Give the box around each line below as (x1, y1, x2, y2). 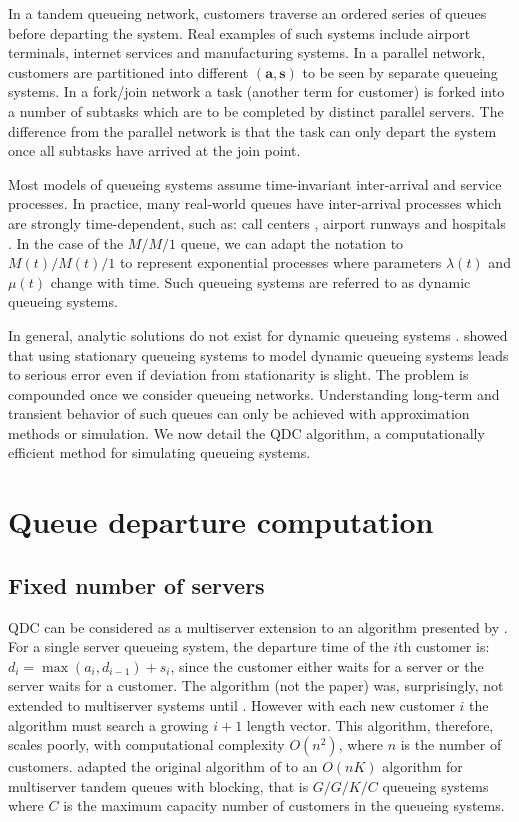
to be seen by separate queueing (302, 61, 498, 82)
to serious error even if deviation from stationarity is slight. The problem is (8, 364, 469, 385)
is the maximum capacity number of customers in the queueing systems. (63, 795, 505, 816)
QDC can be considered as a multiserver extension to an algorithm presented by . (8, 616, 508, 637)
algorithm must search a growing (8, 714, 209, 735)
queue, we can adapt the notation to (180, 232, 404, 253)
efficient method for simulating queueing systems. (8, 442, 311, 463)
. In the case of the (8, 232, 124, 253)
